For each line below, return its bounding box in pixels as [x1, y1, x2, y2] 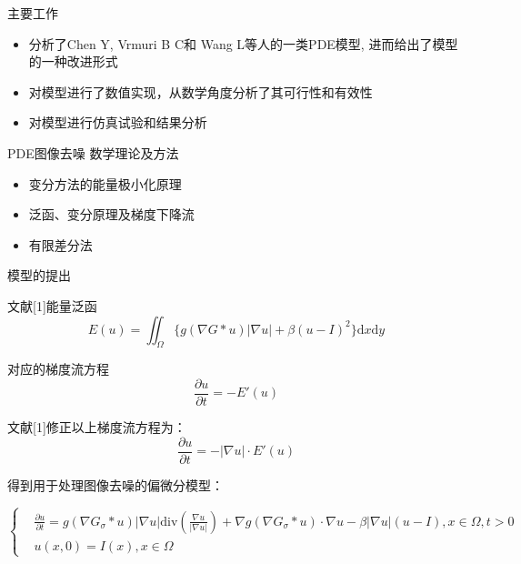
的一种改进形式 [28, 52, 118, 71]
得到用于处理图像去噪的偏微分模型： [7, 475, 224, 494]
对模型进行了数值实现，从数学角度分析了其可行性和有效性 [28, 82, 373, 101]
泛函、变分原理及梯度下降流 [28, 205, 195, 224]
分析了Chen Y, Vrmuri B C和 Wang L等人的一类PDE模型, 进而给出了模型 [28, 34, 458, 53]
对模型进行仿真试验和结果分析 [28, 113, 207, 132]
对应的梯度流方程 [7, 359, 109, 378]
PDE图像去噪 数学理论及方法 [7, 143, 179, 162]
